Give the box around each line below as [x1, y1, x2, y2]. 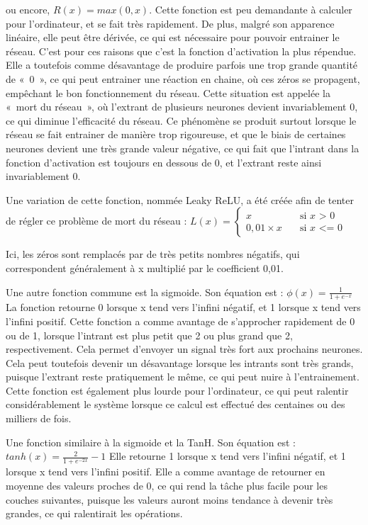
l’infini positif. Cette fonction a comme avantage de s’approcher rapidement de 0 [6, 313, 355, 328]
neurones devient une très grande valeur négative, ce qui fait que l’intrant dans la [6, 140, 359, 155]
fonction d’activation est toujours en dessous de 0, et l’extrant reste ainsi [6, 154, 322, 169]
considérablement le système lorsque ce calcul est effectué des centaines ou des [6, 397, 345, 412]
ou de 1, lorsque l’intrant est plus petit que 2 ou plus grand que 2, [6, 327, 293, 342]
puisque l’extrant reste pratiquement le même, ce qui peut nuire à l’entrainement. [6, 369, 359, 384]
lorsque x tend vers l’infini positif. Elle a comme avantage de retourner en [6, 464, 325, 479]
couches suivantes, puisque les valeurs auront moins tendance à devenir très [6, 492, 333, 507]
